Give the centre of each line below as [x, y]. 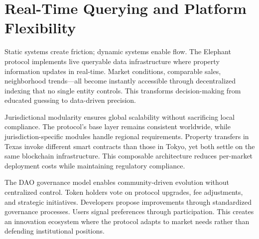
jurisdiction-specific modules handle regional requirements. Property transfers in [127, 136]
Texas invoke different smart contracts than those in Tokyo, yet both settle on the [130, 146]
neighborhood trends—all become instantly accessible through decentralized [120, 81]
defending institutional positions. [55, 231]
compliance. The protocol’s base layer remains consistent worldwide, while [118, 126]
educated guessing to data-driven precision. [70, 100]
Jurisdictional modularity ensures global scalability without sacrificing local [120, 117]
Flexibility [40, 28]
